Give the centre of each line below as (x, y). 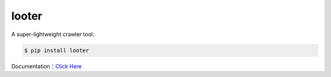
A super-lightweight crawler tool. (53, 34)
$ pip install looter (57, 50)
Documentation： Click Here (47, 66)
